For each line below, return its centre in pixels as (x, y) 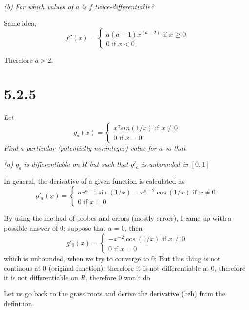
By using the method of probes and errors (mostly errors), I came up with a (118, 218)
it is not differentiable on (41, 277)
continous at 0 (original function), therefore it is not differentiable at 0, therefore (125, 268)
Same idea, (20, 23)
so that (175, 147)
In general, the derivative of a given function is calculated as (94, 181)
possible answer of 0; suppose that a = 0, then (73, 228)
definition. (19, 303)
